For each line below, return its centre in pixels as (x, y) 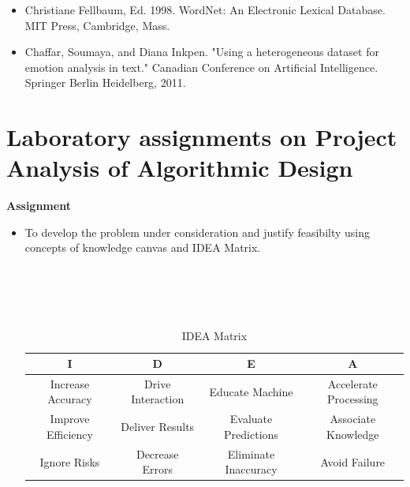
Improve (70, 419)
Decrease (157, 453)
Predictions (251, 434)
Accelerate (352, 383)
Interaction (158, 399)
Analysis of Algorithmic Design (180, 168)
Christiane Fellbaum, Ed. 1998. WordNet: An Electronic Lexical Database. (205, 9)
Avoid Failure (353, 461)
